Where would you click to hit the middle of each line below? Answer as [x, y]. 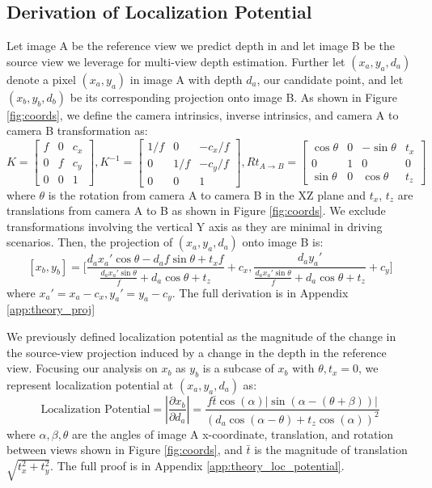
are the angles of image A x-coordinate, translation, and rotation [233, 433]
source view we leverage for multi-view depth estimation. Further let [176, 61]
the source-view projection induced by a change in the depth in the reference [197, 352]
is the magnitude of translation [331, 450]
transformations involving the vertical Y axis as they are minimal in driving [195, 226]
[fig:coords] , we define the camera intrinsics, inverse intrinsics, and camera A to [203, 114]
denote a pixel [41, 79]
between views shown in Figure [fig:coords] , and [125, 450]
